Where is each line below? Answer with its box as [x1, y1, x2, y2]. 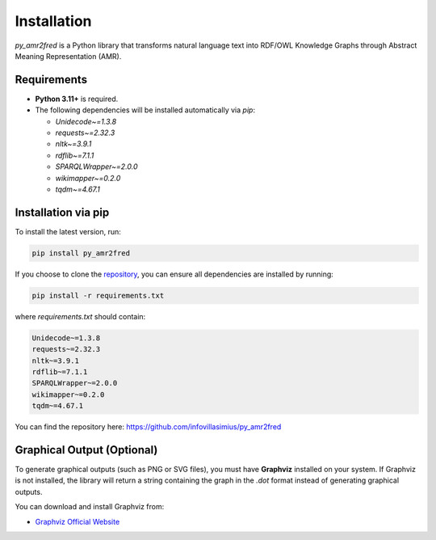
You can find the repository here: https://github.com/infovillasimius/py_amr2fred [15, 422, 282, 432]
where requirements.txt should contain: [15, 311, 146, 321]
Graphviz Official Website [35, 517, 120, 526]
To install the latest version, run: [15, 226, 121, 236]
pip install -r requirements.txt [31, 291, 165, 300]
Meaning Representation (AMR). [15, 51, 122, 61]
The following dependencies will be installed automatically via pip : [35, 105, 256, 115]
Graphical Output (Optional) [15, 443, 158, 457]
